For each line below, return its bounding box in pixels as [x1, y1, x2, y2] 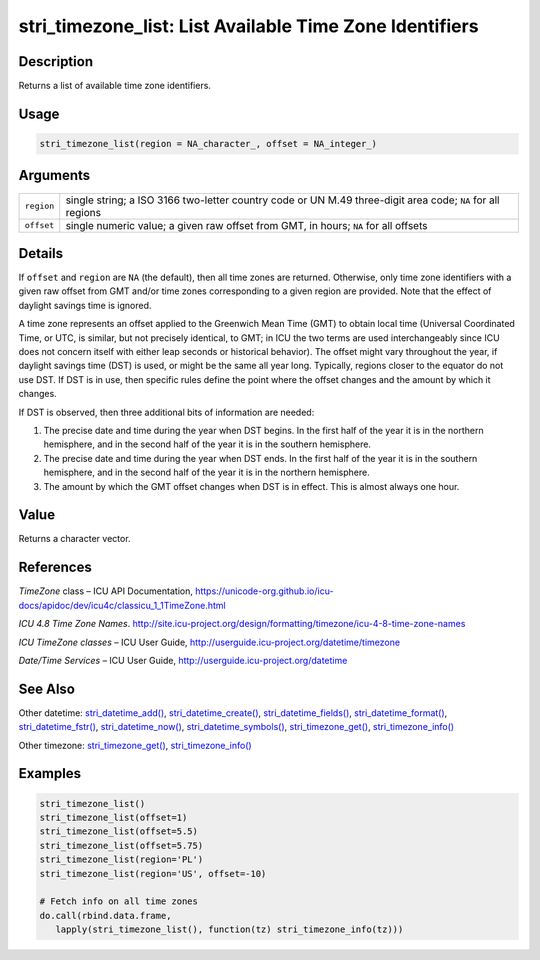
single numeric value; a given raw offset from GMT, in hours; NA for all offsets [65, 218, 428, 232]
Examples [18, 765, 82, 782]
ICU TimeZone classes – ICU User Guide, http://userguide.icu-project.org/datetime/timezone [18, 636, 400, 648]
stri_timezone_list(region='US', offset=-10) [39, 868, 267, 879]
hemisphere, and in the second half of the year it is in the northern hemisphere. [43, 466, 370, 479]
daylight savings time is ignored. [18, 299, 152, 311]
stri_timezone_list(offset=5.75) [39, 840, 204, 851]
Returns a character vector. [18, 533, 131, 545]
